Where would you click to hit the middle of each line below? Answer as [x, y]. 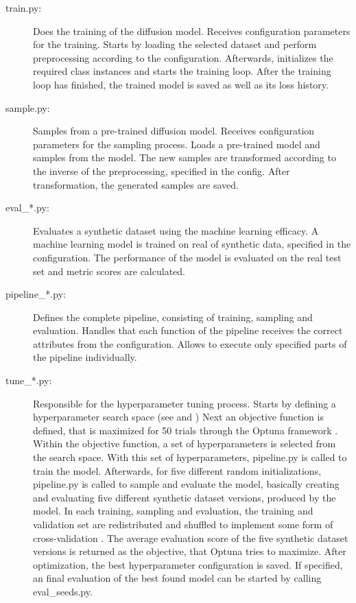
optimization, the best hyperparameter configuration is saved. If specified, [188, 564]
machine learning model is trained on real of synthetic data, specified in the [192, 244]
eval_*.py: [27, 208]
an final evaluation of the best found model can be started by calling [177, 578]
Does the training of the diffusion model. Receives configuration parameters [192, 31]
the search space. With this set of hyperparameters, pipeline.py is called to [190, 457]
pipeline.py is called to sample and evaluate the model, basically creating [186, 484]
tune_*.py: [29, 380]
